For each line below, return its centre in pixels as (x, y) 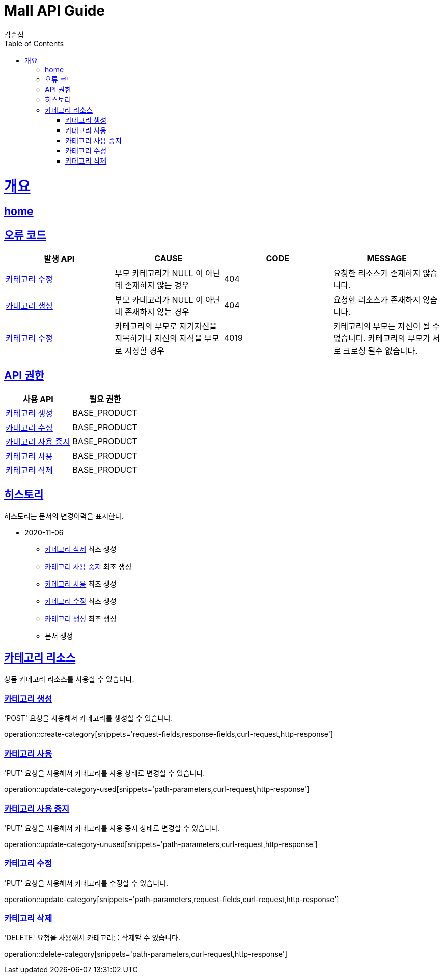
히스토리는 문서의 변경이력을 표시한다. (64, 516)
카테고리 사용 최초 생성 (81, 584)
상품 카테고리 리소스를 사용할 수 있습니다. (69, 679)
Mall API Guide (55, 11)
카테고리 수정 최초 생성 (81, 601)
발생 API (59, 259)
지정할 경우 (144, 351)
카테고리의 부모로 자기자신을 (166, 326)
